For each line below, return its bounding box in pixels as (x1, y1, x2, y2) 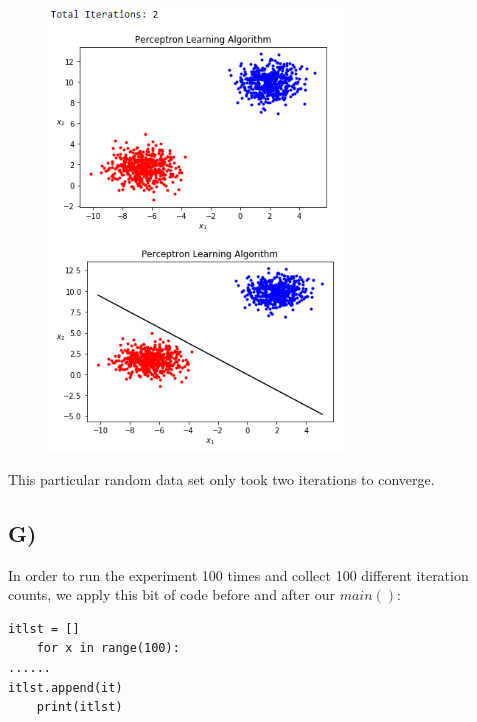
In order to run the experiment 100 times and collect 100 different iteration (8, 564, 469, 585)
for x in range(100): (36, 641, 180, 656)
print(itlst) (36, 700, 123, 715)
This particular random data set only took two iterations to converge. (8, 468, 435, 489)
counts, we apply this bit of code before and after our (8, 584, 335, 605)
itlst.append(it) (8, 680, 123, 695)
